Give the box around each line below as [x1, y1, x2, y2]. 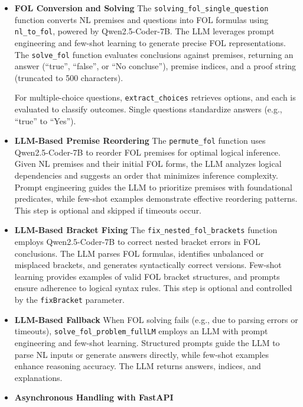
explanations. [14, 371, 63, 383]
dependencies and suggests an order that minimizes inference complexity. [14, 169, 278, 182]
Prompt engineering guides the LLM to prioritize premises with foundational [14, 180, 292, 193]
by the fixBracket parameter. [14, 293, 125, 306]
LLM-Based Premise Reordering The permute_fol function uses [14, 134, 266, 147]
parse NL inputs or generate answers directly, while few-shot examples [14, 348, 269, 360]
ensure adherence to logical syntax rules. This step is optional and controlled [14, 282, 292, 294]
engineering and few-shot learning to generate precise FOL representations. [14, 36, 286, 49]
